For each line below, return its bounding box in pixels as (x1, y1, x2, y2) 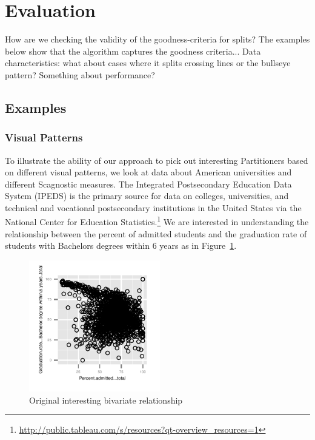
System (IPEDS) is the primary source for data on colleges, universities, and (5, 189, 289, 202)
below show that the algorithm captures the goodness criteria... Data (5, 44, 261, 57)
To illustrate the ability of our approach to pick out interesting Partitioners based (5, 154, 308, 166)
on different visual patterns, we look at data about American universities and (5, 166, 292, 178)
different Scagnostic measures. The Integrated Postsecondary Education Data (5, 177, 292, 190)
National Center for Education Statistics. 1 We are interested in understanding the (5, 214, 309, 228)
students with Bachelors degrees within (5, 239, 150, 252)
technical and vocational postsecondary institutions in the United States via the (5, 201, 302, 214)
